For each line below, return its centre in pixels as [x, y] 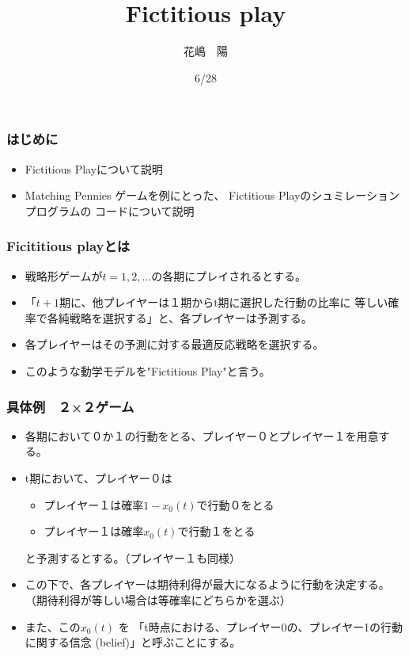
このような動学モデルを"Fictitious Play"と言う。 [148, 370]
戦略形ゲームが [64, 275]
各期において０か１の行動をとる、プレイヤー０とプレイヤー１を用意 [202, 435]
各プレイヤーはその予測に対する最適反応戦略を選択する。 [174, 344]
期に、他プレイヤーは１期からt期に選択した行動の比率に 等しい [223, 302]
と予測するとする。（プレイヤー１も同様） [133, 557]
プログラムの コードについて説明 [110, 210]
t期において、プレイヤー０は [98, 477]
